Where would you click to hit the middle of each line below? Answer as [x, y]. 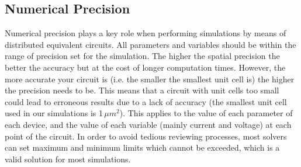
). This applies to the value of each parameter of [206, 113]
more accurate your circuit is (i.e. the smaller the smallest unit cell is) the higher [150, 79]
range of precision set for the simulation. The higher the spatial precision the [142, 56]
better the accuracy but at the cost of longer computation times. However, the [145, 67]
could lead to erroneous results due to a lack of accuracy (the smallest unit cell [146, 101]
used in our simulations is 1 [54, 113]
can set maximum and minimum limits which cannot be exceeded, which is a [142, 147]
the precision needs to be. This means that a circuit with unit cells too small [142, 90]
